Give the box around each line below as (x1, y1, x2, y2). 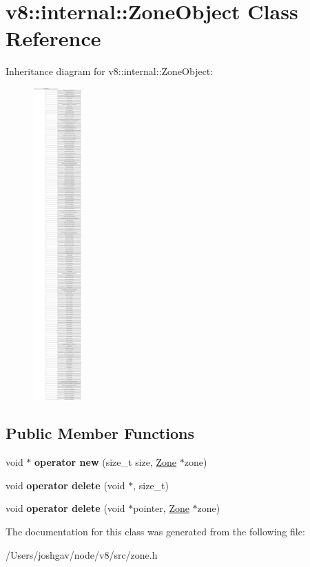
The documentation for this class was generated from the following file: (6, 524, 305, 539)
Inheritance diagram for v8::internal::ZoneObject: (6, 64, 214, 78)
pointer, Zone (133, 501, 189, 515)
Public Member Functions (6, 422, 194, 444)
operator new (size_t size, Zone (34, 455, 177, 469)
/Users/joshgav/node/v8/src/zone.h (6, 547, 158, 561)
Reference (6, 24, 101, 52)
